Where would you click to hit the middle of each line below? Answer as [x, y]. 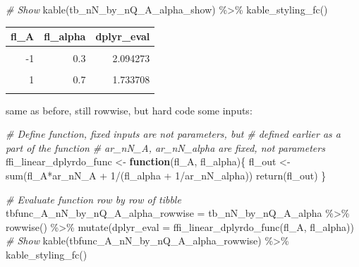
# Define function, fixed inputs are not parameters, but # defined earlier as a [173, 134]
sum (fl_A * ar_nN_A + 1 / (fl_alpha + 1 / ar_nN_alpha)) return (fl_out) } [166, 175]
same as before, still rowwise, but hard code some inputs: [129, 110]
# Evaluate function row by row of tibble [93, 199]
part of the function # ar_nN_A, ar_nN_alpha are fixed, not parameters [165, 147]
